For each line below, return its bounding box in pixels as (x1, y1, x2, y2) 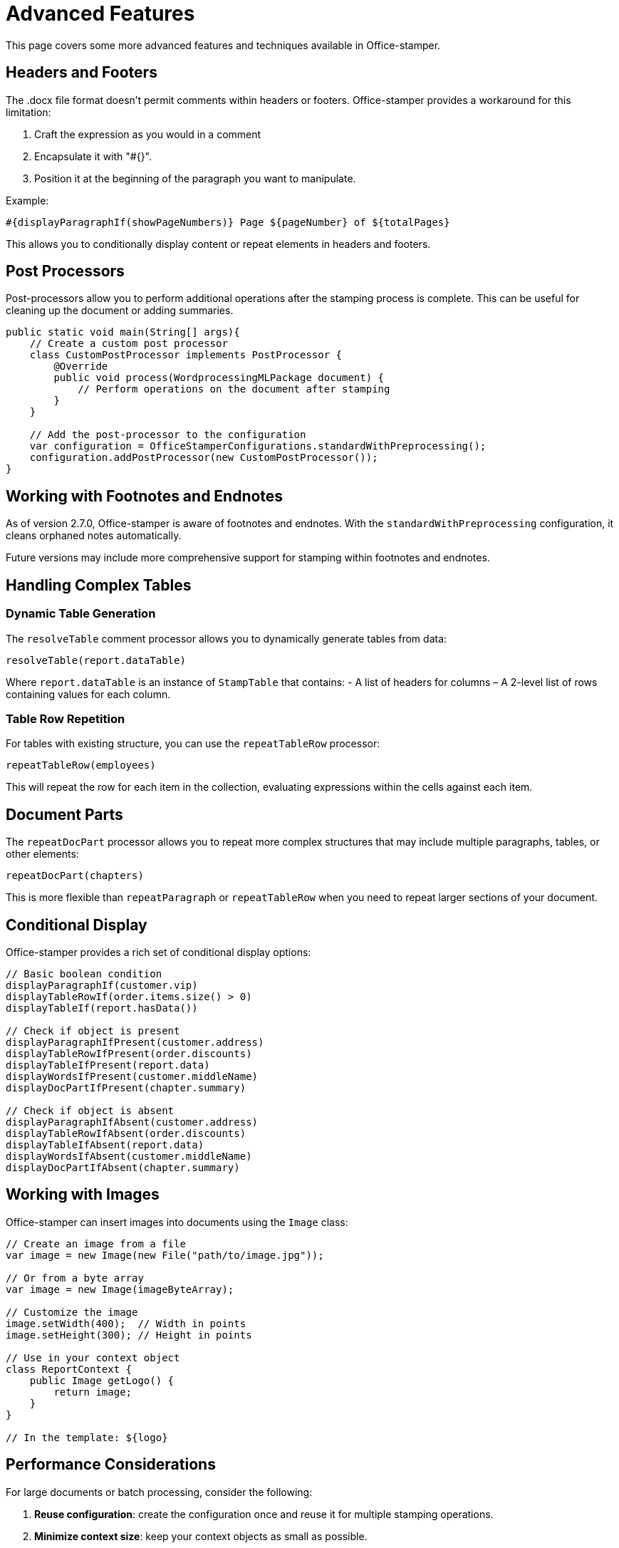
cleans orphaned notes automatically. (6, 529, 182, 542)
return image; (53, 1386, 132, 1398)
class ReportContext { (6, 1363, 132, 1375)
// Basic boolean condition (6, 967, 162, 980)
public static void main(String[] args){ (6, 326, 240, 338)
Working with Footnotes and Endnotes (6, 487, 284, 505)
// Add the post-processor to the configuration (29, 429, 306, 441)
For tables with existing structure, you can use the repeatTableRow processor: (6, 737, 380, 750)
